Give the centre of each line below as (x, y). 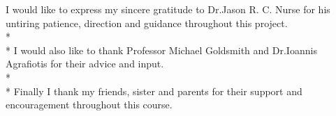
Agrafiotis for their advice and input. (85, 64)
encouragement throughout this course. (89, 105)
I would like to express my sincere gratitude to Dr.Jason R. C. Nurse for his (168, 9)
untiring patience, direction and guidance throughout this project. (147, 23)
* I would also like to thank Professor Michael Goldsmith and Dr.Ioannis (161, 50)
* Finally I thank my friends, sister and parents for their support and (154, 91)
